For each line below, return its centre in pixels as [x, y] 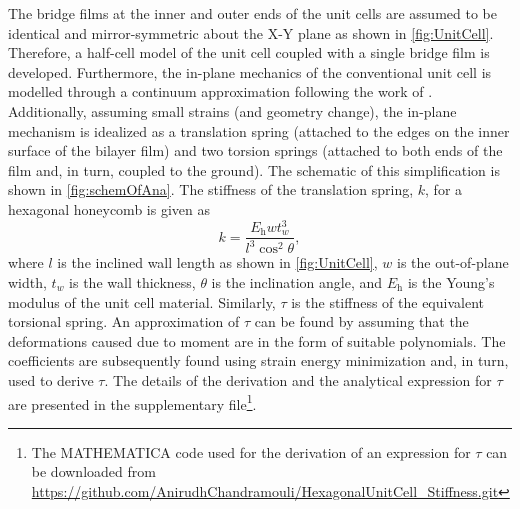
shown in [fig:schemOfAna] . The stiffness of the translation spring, [211, 189]
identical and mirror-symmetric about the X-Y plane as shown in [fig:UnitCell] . [251, 32]
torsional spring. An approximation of [124, 321]
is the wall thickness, [132, 282]
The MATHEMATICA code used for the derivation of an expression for [251, 451]
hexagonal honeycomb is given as [109, 208]
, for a [444, 189]
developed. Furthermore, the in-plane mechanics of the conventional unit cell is [250, 71]
